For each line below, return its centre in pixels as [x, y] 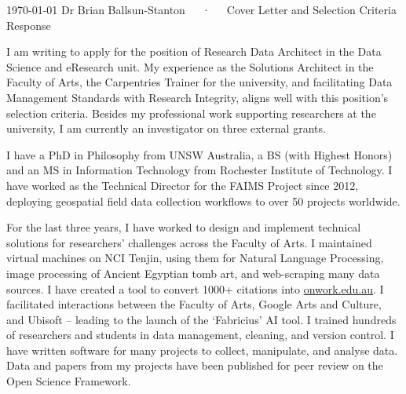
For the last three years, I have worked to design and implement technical [184, 227]
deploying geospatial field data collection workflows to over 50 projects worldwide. [203, 201]
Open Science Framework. [69, 381]
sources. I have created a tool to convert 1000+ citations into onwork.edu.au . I [195, 288]
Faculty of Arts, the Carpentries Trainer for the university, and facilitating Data [199, 82]
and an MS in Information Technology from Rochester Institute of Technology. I [199, 170]
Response [29, 25]
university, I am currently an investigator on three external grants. [166, 128]
